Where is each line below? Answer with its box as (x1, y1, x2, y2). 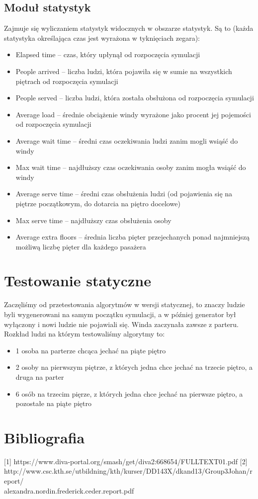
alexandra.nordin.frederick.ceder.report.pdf (4, 485, 134, 496)
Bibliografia (4, 427, 85, 447)
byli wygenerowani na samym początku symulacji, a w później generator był (4, 309, 236, 320)
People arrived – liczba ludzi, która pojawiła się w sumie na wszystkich (15, 66, 232, 76)
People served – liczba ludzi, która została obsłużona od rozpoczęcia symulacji (15, 92, 254, 103)
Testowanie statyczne (4, 270, 151, 291)
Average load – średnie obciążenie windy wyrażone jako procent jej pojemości (15, 109, 251, 119)
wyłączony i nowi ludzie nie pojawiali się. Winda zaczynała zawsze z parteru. (4, 319, 239, 329)
